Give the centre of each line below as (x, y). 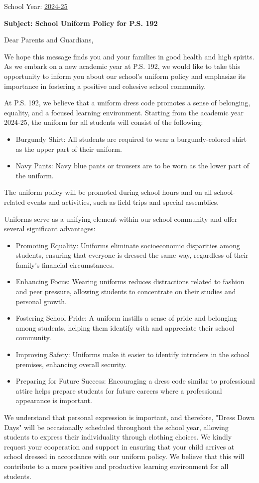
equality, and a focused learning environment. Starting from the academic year (124, 112)
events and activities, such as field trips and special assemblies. (123, 202)
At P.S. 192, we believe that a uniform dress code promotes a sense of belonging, (127, 103)
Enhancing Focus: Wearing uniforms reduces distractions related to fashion (130, 281)
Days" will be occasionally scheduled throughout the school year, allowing (116, 427)
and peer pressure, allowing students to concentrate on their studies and (126, 291)
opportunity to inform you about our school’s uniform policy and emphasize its (125, 76)
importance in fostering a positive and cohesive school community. (105, 86)
